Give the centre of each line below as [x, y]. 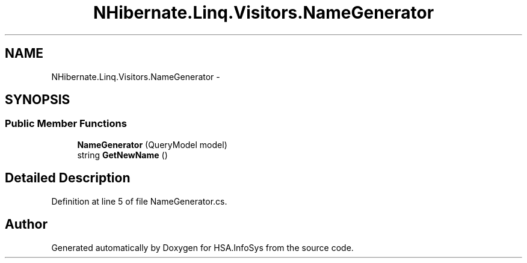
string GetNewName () [122, 155]
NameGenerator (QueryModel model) [152, 144]
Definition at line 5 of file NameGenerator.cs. [139, 201]
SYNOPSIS [38, 100]
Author [26, 224]
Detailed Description [68, 178]
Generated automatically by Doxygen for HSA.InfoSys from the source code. [202, 247]
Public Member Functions [66, 124]
